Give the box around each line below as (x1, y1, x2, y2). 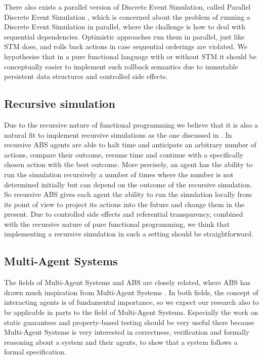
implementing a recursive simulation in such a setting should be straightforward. (4, 228, 253, 239)
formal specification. (4, 346, 67, 357)
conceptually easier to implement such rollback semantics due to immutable (4, 61, 238, 71)
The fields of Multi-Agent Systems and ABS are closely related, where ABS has (4, 277, 250, 288)
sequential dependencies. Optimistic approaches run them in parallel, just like (4, 31, 245, 42)
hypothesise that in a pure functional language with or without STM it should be (4, 51, 256, 61)
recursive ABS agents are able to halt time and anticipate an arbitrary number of (4, 139, 256, 150)
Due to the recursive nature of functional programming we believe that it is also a (4, 119, 258, 130)
